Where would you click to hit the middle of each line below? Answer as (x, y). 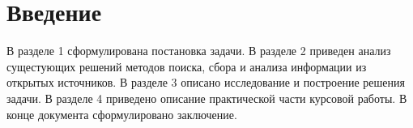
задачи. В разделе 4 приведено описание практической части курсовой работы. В (207, 98)
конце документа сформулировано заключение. (122, 114)
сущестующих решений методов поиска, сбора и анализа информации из (187, 66)
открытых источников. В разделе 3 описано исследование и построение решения (206, 82)
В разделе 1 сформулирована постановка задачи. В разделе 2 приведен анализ (199, 51)
